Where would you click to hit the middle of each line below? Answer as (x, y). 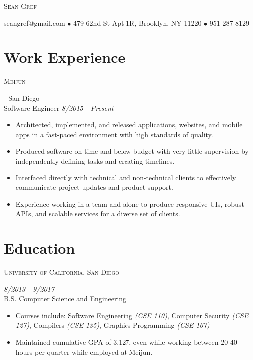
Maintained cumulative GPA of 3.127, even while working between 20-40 (126, 341)
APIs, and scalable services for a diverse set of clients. (98, 214)
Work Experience (65, 57)
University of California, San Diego (62, 271)
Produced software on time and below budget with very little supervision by (132, 151)
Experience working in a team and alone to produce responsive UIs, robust (130, 204)
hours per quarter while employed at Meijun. (84, 351)
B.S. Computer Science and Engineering (65, 298)
